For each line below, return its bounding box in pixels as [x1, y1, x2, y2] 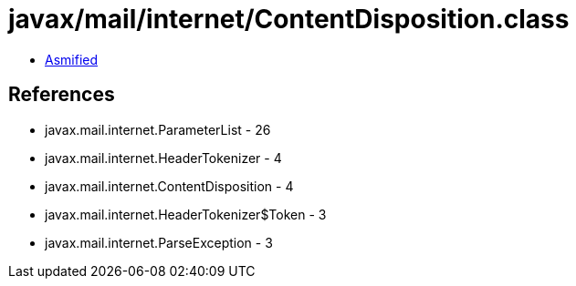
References [8, 83, 115, 107]
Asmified [45, 51, 99, 67]
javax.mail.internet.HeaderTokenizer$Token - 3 [45, 206, 327, 222]
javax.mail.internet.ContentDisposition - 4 [45, 178, 294, 194]
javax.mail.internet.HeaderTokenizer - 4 [45, 149, 282, 166]
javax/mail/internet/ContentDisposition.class [8, 4, 570, 35]
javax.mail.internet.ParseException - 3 [45, 234, 273, 250]
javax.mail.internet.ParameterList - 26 [45, 121, 271, 138]
